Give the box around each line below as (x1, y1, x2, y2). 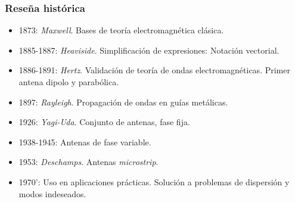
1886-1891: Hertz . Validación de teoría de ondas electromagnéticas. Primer (18, 64, 290, 76)
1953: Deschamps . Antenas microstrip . (18, 156, 159, 168)
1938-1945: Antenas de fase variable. (18, 135, 151, 148)
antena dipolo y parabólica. (18, 76, 119, 88)
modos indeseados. (18, 187, 86, 200)
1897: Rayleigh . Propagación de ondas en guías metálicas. (18, 95, 228, 108)
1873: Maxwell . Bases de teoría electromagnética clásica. (18, 24, 224, 36)
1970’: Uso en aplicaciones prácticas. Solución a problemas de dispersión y (18, 175, 290, 188)
